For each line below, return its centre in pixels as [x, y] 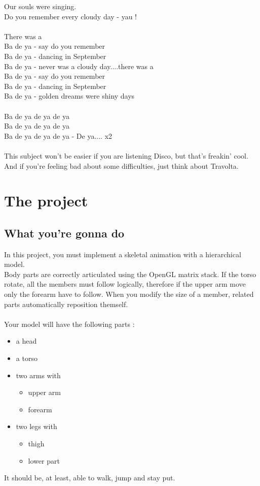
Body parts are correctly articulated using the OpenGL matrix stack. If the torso [130, 274]
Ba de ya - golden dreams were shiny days [69, 96]
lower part [44, 460]
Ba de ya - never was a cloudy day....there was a [79, 66]
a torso [27, 358]
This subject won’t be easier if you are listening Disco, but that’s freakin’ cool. [126, 155]
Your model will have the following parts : [69, 324]
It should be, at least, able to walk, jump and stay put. [90, 478]
